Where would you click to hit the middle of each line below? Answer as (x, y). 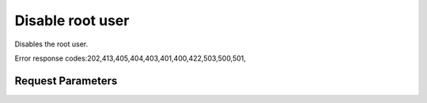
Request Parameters (66, 81)
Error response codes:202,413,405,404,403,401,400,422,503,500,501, (130, 58)
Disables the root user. (51, 44)
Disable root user (72, 20)
